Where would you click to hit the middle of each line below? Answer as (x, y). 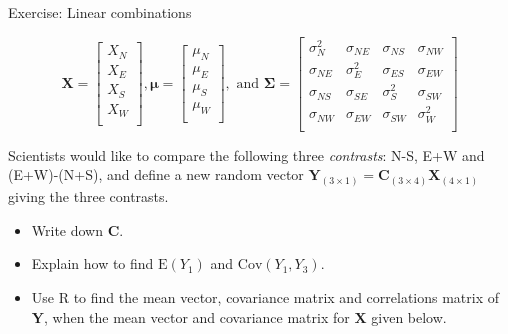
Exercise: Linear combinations (100, 12)
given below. (409, 316)
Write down (67, 229)
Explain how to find (92, 263)
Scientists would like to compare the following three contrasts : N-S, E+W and (246, 154)
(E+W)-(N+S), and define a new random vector (156, 174)
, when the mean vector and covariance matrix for (196, 316)
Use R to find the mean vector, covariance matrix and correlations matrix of (265, 296)
